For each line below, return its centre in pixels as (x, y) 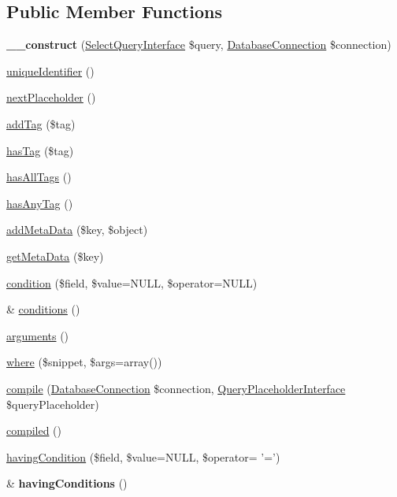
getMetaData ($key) (55, 256)
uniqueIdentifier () (50, 70)
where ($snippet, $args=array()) (84, 362)
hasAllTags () (39, 177)
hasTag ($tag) (40, 150)
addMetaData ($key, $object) (77, 230)
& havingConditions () (67, 483)
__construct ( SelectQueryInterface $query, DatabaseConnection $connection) (199, 45)
